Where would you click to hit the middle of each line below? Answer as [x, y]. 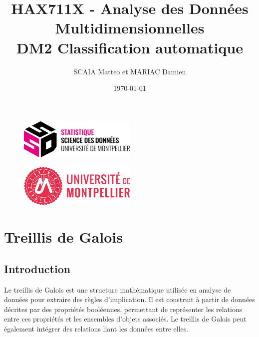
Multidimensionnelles [130, 28]
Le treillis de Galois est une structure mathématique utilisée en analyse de [118, 289]
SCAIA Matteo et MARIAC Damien [130, 71]
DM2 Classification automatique [130, 47]
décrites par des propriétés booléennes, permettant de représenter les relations [123, 309]
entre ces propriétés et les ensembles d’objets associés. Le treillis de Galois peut [125, 319]
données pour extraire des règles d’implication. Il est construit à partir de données [129, 299]
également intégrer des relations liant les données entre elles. [96, 329]
